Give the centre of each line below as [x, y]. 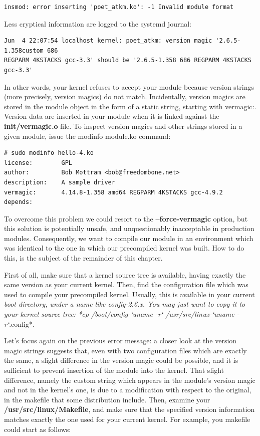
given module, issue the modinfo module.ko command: [87, 136]
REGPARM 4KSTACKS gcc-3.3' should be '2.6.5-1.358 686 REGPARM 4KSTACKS [128, 60]
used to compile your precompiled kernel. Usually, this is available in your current [129, 294]
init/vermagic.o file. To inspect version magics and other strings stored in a [123, 126]
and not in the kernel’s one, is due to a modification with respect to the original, [128, 390]
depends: [19, 202]
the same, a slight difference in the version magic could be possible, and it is [121, 360]
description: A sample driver [60, 182]
